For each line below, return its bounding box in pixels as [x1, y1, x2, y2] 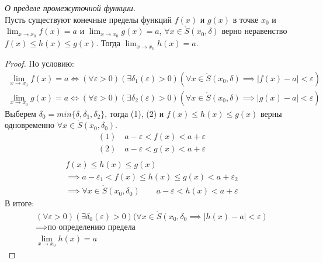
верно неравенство [221, 25, 287, 37]
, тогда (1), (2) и [105, 107, 164, 119]
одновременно [5, 119, 55, 131]
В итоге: [5, 197, 34, 209]
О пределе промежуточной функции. [5, 2, 136, 13]
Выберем [5, 107, 36, 119]
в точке [232, 13, 259, 25]
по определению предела [47, 223, 136, 232]
